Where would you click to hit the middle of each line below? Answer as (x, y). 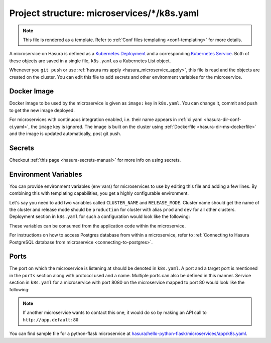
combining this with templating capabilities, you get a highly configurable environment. (99, 193)
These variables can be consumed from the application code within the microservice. (97, 225)
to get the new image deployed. (42, 110)
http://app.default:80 (51, 320)
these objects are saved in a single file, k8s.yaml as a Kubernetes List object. (90, 61)
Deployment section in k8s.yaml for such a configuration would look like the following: (100, 216)
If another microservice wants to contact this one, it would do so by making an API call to (115, 313)
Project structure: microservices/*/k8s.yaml (104, 13)
